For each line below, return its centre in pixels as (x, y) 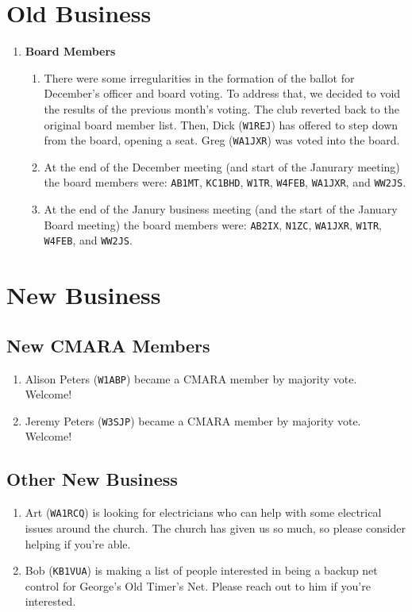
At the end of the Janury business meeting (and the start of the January (221, 209)
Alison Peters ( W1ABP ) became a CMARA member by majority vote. (191, 378)
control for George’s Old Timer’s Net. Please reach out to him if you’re (198, 585)
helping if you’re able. (78, 543)
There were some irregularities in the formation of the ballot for (199, 77)
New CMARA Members (108, 345)
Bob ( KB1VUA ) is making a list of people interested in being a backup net (201, 570)
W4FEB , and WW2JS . (88, 240)
